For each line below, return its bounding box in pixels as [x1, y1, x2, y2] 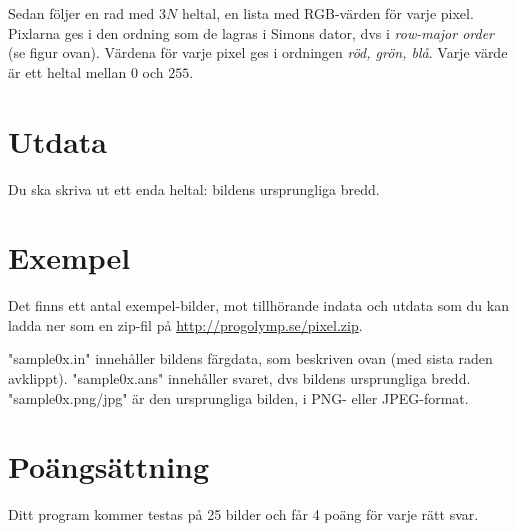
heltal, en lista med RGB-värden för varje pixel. [181, 3, 474, 23]
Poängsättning [8, 446, 210, 487]
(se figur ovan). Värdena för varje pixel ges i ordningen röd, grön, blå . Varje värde [8, 42, 508, 63]
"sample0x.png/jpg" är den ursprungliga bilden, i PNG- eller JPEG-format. [8, 387, 469, 408]
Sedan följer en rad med [8, 3, 155, 23]
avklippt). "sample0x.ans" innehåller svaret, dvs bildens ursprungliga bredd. [8, 368, 471, 388]
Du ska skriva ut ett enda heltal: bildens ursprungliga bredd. [8, 178, 380, 199]
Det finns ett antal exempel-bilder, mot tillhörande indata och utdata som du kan [8, 295, 509, 316]
